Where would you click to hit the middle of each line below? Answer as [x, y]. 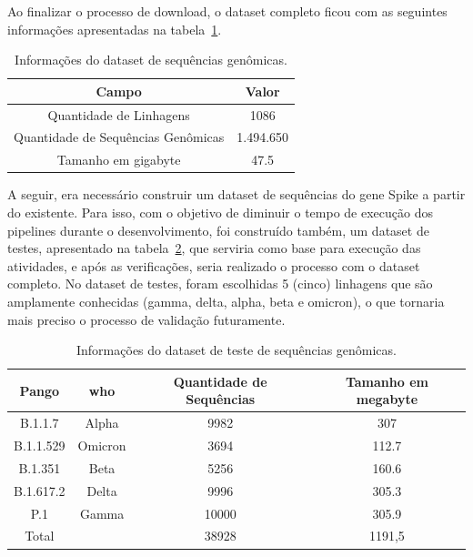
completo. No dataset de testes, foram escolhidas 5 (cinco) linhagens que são [220, 284]
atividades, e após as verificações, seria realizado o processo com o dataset [214, 265]
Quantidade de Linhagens [119, 114]
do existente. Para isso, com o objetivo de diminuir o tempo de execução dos [220, 212]
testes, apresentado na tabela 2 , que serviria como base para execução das [214, 248]
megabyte [387, 399]
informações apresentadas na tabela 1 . [115, 29]
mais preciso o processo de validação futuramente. [146, 319]
